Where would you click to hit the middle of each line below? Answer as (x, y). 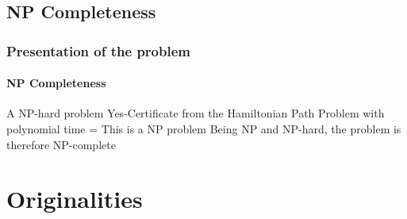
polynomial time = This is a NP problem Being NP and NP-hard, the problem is (204, 129)
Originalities (75, 199)
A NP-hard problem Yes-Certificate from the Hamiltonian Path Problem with (196, 113)
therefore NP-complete (61, 144)
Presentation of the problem (98, 50)
